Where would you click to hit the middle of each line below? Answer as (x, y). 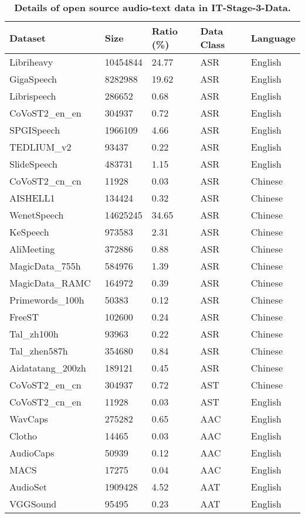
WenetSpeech (37, 215)
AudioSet (28, 487)
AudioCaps (32, 453)
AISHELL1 (32, 198)
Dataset (28, 38)
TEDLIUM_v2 (40, 147)
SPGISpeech (35, 130)
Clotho (23, 436)
